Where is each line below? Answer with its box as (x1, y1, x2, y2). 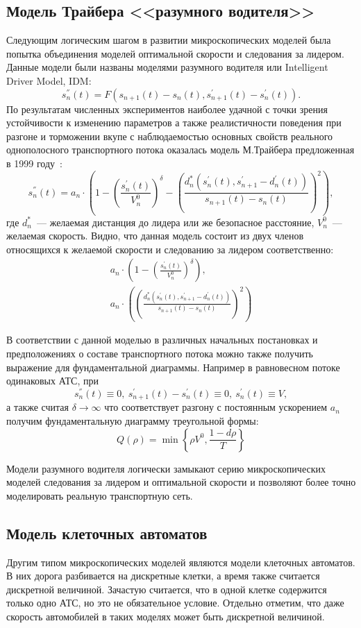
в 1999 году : (6, 155, 62, 170)
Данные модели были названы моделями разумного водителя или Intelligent (6, 60, 328, 74)
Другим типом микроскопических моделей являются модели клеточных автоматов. (6, 554, 355, 569)
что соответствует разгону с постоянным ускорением (104, 400, 328, 414)
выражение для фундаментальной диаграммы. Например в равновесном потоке (6, 359, 340, 374)
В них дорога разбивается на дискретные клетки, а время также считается (6, 568, 320, 583)
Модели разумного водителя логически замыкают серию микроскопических (6, 461, 326, 475)
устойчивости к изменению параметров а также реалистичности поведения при (6, 115, 342, 130)
